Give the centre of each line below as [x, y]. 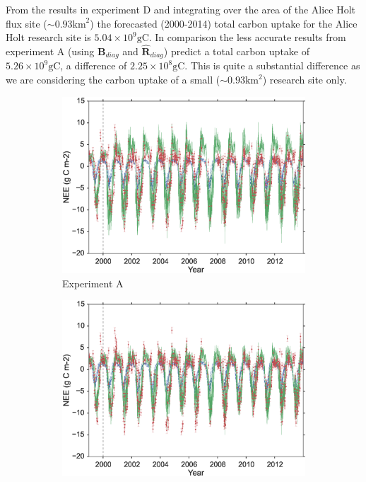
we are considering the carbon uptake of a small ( [113, 80]
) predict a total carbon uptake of [236, 51]
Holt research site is [48, 37]
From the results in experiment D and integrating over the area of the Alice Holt [181, 9]
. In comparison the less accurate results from [247, 37]
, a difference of [94, 65]
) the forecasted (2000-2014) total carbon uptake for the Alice [224, 23]
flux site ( [26, 23]
